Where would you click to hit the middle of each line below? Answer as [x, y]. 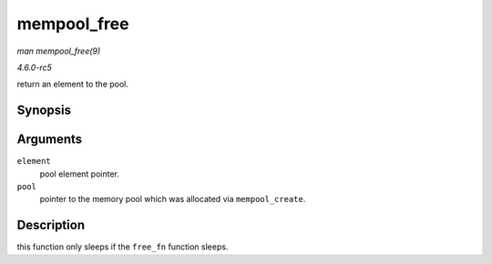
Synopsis [44, 111]
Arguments [50, 140]
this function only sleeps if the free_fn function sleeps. [123, 247]
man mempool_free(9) [59, 51]
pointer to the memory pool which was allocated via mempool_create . [173, 199]
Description [51, 225]
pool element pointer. [80, 174]
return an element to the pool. [73, 84]
